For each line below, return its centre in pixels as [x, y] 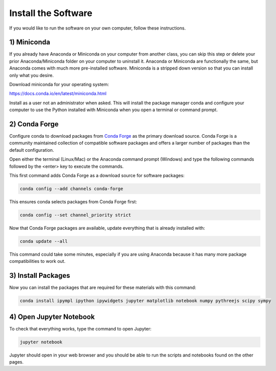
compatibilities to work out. [37, 261]
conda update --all [44, 241]
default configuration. [32, 150]
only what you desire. [31, 75]
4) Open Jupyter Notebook [52, 317]
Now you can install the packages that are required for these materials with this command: [103, 287]
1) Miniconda [30, 42]
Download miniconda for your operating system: [59, 85]
